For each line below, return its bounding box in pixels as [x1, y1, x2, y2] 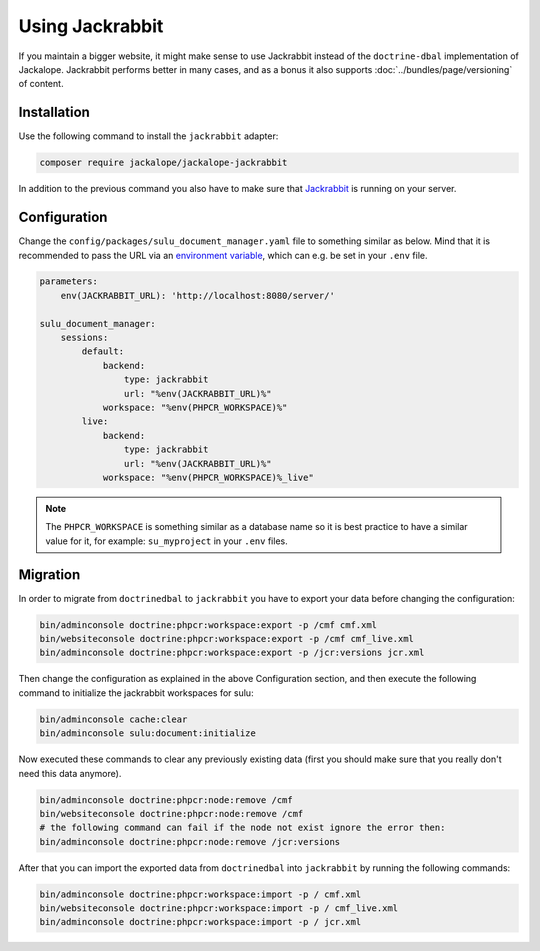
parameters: [39, 276, 99, 287]
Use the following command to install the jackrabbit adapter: [18, 130, 279, 142]
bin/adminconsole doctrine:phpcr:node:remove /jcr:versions [39, 836, 341, 847]
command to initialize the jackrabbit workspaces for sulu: [18, 686, 254, 699]
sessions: [60, 332, 109, 344]
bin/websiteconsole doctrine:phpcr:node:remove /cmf [39, 808, 304, 819]
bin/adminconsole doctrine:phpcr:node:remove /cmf [39, 794, 294, 805]
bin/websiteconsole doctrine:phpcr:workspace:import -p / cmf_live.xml [39, 903, 399, 914]
